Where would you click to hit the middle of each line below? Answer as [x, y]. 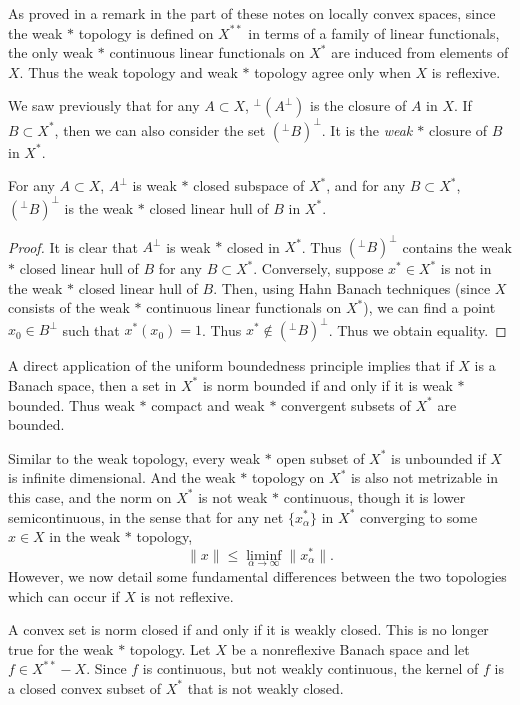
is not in [466, 268]
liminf [264, 555]
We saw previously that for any [104, 105]
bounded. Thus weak [71, 404]
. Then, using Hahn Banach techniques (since [352, 287]
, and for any [366, 185]
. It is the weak [367, 129]
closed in [253, 246]
